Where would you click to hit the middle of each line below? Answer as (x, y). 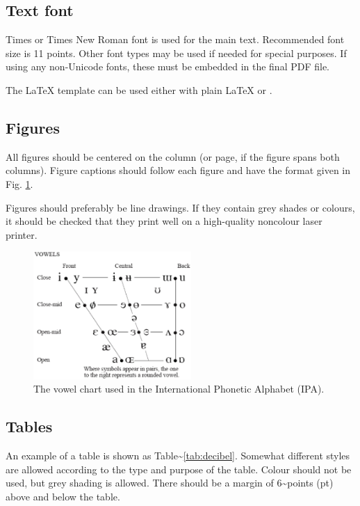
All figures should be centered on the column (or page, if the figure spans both (173, 156)
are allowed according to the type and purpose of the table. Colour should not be (179, 469)
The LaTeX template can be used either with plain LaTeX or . (139, 89)
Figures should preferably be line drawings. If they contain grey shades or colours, (180, 207)
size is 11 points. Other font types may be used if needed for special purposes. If (176, 53)
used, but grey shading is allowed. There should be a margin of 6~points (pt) (170, 483)
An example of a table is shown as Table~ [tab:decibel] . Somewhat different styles (178, 456)
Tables (29, 426)
